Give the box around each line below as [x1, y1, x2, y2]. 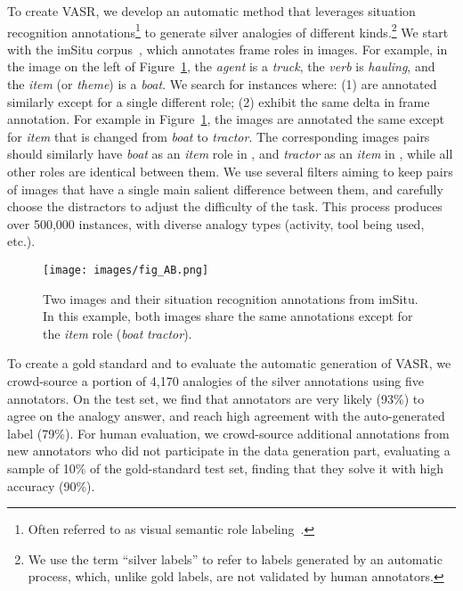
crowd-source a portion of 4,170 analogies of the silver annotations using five [7, 372, 424, 390]
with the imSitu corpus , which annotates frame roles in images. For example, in [7, 39, 448, 58]
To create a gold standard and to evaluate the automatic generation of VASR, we [7, 354, 451, 373]
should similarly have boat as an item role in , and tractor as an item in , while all [7, 144, 453, 163]
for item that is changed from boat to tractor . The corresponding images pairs [7, 127, 430, 145]
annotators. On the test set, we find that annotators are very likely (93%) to [7, 389, 425, 407]
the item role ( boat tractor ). [43, 324, 192, 342]
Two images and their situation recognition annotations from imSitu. [43, 289, 418, 308]
